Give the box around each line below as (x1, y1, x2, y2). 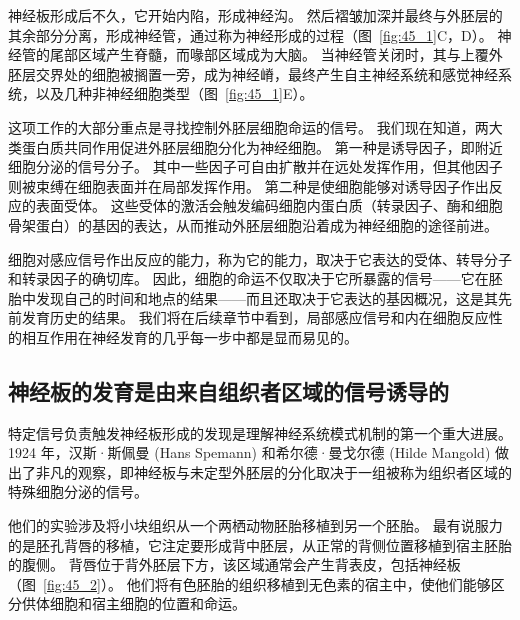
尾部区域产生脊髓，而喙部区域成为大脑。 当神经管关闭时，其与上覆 (49, 44, 489, 65)
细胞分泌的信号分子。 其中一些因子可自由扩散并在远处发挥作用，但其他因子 (8, 156, 503, 177)
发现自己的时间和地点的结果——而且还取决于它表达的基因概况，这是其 (35, 287, 498, 308)
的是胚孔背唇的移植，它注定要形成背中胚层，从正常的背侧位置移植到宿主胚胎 (8, 534, 512, 555)
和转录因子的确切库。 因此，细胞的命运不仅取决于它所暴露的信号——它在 (8, 268, 489, 289)
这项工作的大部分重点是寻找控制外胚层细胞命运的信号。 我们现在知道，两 (8, 116, 489, 137)
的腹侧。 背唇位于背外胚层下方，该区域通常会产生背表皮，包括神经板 (8, 554, 461, 575)
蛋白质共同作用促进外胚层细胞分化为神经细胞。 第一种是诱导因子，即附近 (21, 136, 503, 157)
